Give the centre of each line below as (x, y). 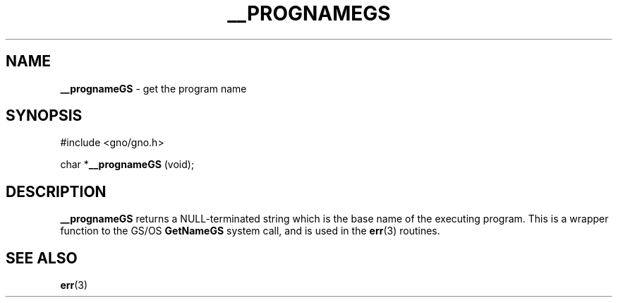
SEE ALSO (42, 258)
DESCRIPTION (56, 191)
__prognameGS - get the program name (153, 88)
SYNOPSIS (44, 116)
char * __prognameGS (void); (127, 165)
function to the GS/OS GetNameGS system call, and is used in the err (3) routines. (250, 231)
